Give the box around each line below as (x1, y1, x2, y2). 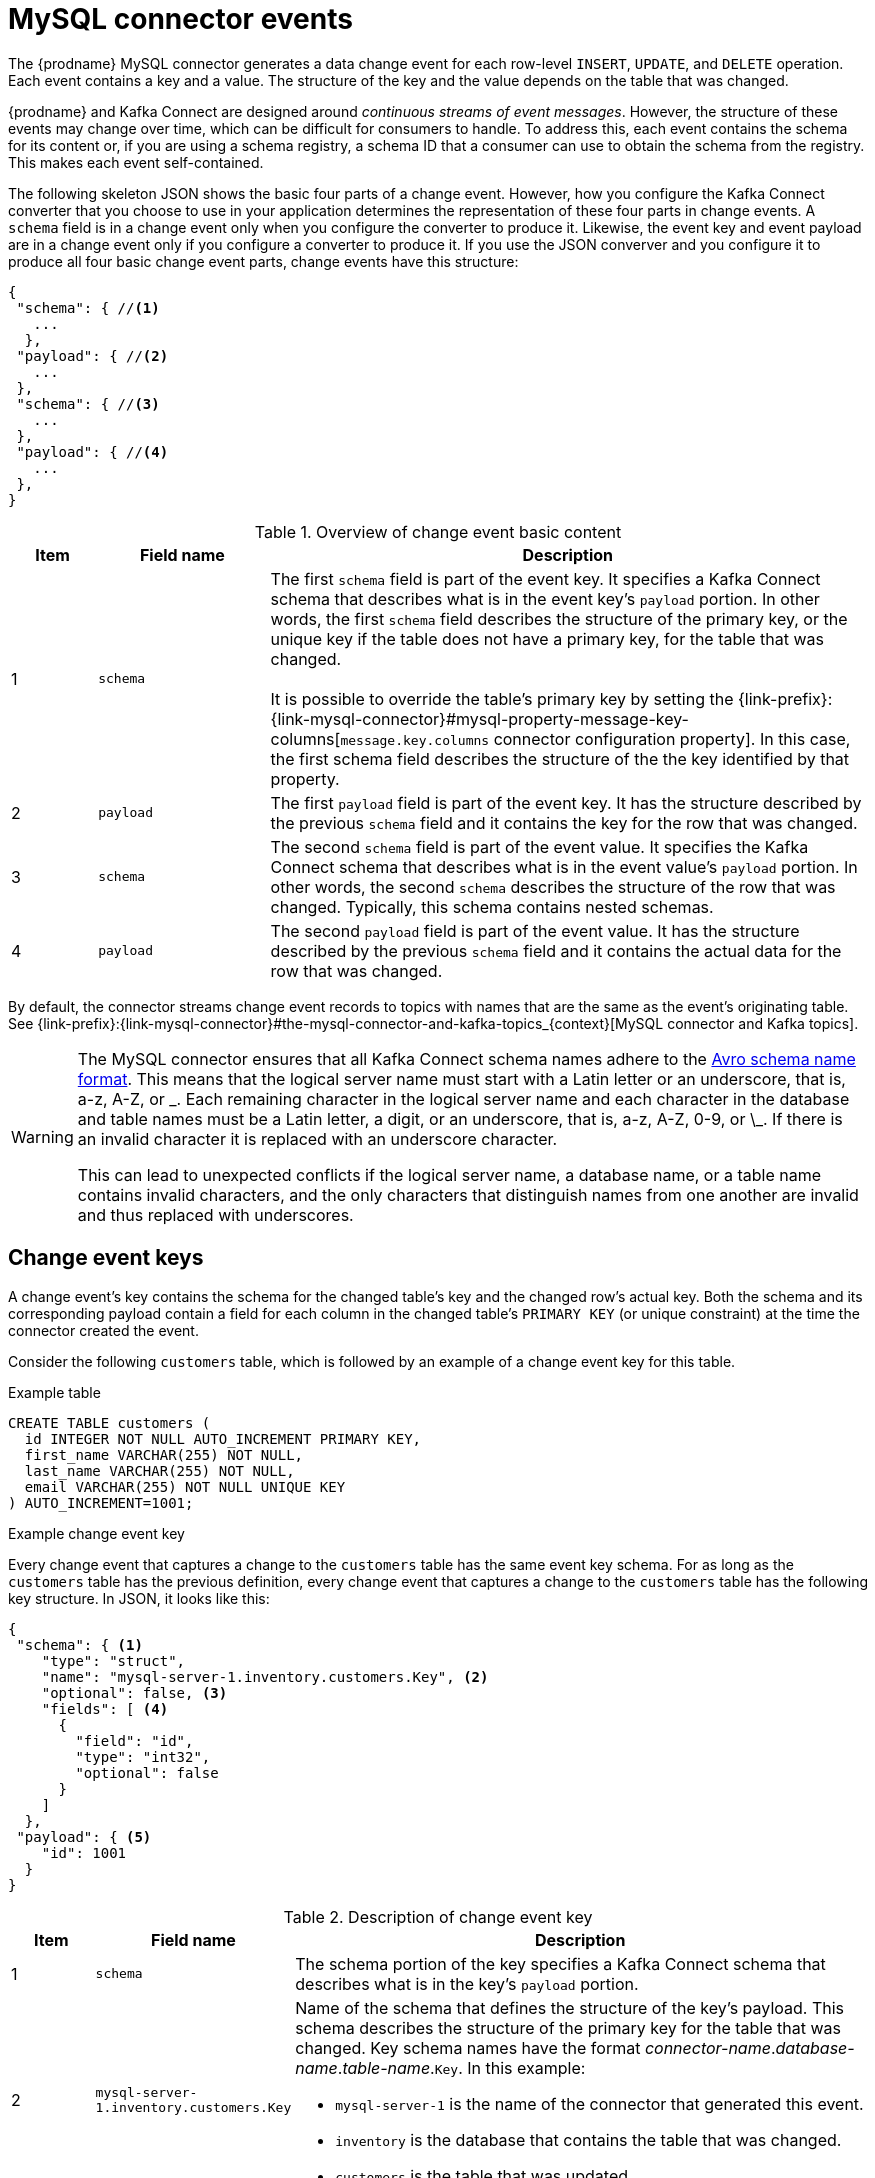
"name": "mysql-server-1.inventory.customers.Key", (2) (41, 1668, 489, 1685)
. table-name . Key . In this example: (337, 2057, 586, 2078)
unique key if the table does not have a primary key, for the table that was (270, 628, 824, 649)
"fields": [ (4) (41, 1700, 169, 1717)
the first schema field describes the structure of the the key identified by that (270, 748, 850, 769)
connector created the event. (8, 1321, 199, 1339)
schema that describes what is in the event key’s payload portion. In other (270, 588, 820, 609)
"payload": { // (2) (16, 347, 169, 364)
